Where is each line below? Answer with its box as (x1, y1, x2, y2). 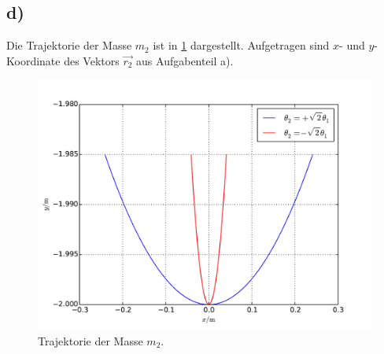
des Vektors (64, 52, 120, 68)
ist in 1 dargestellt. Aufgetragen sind (153, 37, 330, 53)
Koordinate (6, 52, 61, 68)
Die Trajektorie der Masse (6, 37, 132, 53)
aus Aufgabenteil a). (136, 52, 234, 68)
